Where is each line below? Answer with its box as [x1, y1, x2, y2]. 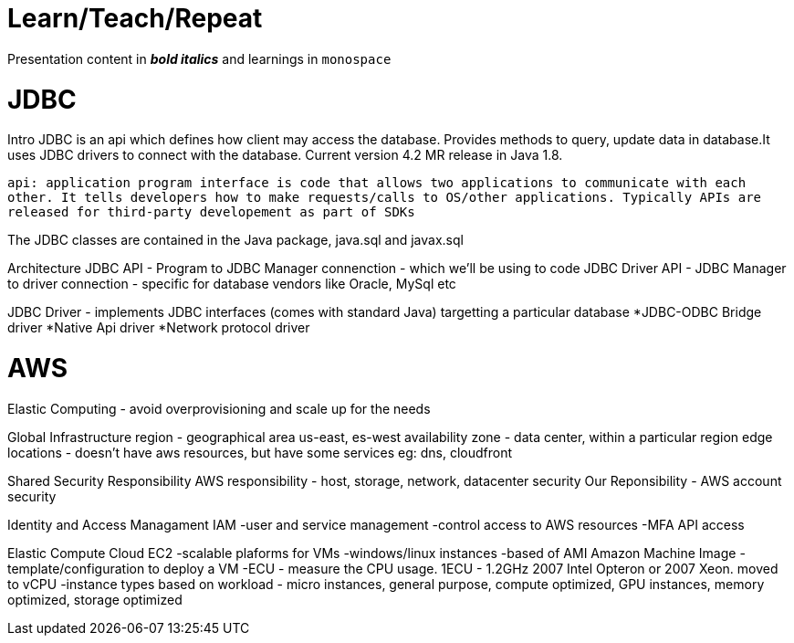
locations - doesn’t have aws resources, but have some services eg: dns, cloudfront [7, 444, 513, 460]
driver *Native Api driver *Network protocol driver [7, 320, 310, 336]
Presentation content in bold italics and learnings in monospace [7, 50, 392, 67]
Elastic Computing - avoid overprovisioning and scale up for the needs [7, 400, 431, 416]
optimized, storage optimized [7, 591, 183, 607]
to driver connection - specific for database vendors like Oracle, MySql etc [7, 276, 456, 292]
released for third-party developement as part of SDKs [7, 205, 415, 220]
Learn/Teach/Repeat [7, 3, 263, 34]
